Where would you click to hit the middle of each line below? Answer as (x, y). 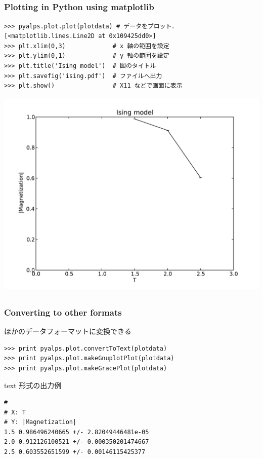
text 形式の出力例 (33, 385)
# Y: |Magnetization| (40, 422)
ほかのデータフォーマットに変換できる (68, 331)
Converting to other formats (63, 312)
